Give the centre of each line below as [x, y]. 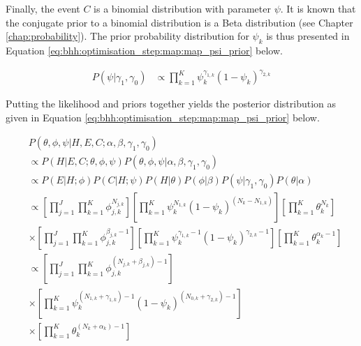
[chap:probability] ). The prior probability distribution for [127, 36]
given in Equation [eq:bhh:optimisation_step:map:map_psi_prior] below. [163, 117]
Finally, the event [43, 8]
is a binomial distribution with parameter [182, 8]
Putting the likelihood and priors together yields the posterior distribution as [171, 104]
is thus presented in [308, 36]
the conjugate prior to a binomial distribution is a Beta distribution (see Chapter [179, 22]
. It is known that [318, 8]
